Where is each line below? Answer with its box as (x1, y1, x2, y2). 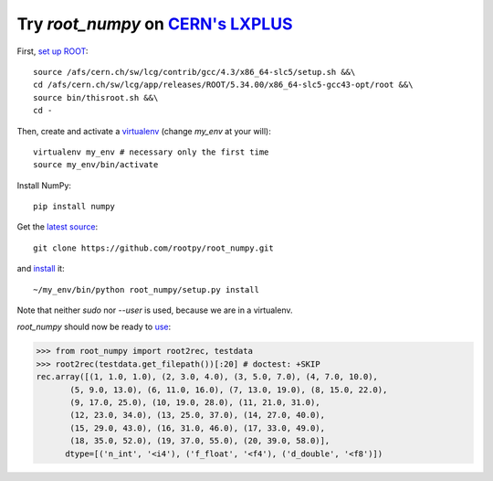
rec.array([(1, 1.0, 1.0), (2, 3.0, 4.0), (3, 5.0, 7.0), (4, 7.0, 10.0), (36, 371, 379, 382)
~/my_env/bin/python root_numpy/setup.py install (33, 284, 260, 294)
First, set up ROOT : (16, 46, 89, 57)
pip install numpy (33, 201, 116, 212)
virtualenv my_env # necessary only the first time (33, 146, 269, 157)
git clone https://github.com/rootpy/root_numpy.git (33, 242, 274, 253)
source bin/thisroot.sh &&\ (33, 92, 159, 102)
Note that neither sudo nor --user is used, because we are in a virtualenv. (16, 305, 293, 315)
